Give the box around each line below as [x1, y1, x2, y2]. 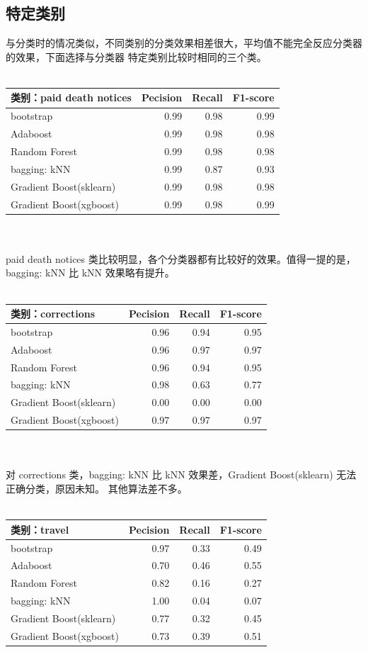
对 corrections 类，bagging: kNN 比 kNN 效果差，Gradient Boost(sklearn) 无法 [6, 467, 357, 482]
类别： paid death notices [11, 90, 132, 105]
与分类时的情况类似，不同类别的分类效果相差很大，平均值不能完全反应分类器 [6, 35, 362, 50]
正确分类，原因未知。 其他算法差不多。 [6, 481, 188, 496]
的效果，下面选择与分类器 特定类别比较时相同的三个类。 [6, 49, 267, 64]
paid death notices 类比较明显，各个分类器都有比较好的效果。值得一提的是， [6, 251, 356, 266]
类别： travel [11, 522, 69, 536]
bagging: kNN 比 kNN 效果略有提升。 [6, 265, 175, 280]
